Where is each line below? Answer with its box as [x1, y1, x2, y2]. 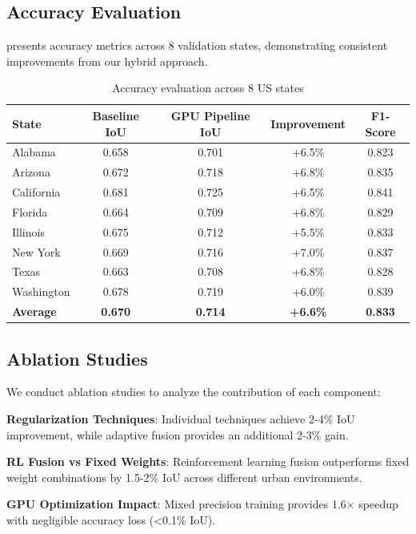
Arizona [12, 164, 50, 180]
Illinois [12, 223, 45, 240]
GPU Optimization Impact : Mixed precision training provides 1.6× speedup [6, 496, 398, 512]
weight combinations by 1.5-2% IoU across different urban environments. [6, 468, 362, 485]
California [12, 184, 61, 200]
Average [12, 303, 57, 320]
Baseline [92, 107, 139, 123]
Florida [12, 203, 48, 220]
